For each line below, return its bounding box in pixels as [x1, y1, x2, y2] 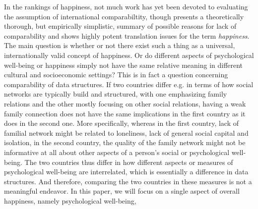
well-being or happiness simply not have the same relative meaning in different [4, 59, 243, 70]
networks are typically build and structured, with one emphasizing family [4, 89, 227, 99]
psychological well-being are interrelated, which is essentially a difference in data [4, 166, 249, 177]
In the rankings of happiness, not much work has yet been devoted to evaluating [4, 1, 248, 11]
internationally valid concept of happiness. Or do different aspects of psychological [4, 50, 254, 60]
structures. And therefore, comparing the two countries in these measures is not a [4, 176, 252, 186]
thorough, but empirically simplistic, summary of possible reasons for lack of [4, 21, 237, 31]
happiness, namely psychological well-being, [4, 195, 136, 206]
